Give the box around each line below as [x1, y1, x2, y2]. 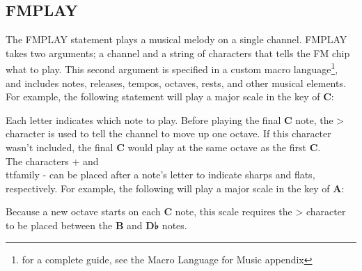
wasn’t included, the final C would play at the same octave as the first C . [6, 140, 321, 155]
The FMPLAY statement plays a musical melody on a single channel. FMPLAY [6, 32, 347, 47]
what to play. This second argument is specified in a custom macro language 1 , [6, 60, 338, 77]
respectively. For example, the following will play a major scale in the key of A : [6, 180, 345, 195]
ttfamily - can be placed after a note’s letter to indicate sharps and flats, [6, 167, 315, 182]
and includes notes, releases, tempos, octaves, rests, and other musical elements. [6, 75, 346, 90]
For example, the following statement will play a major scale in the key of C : [6, 89, 334, 104]
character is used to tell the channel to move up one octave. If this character [6, 126, 331, 141]
